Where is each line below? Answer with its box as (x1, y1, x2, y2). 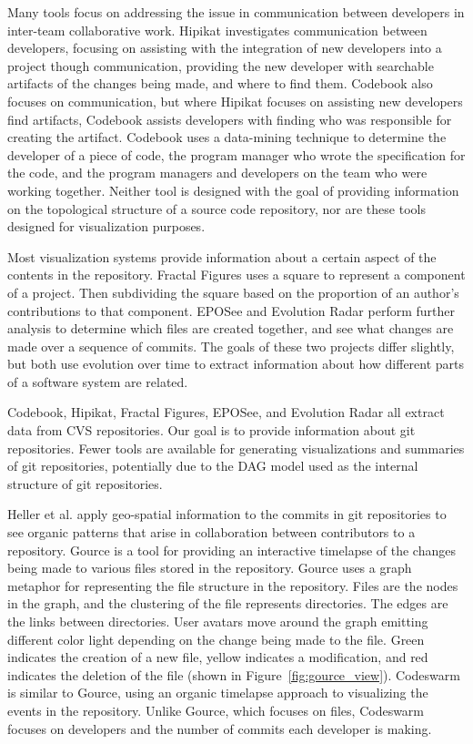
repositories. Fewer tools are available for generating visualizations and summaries (7, 438, 465, 457)
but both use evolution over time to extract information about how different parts (7, 354, 465, 373)
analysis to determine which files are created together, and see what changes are (7, 319, 454, 338)
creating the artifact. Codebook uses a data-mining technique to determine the (7, 127, 447, 147)
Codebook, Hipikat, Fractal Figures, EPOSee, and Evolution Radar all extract (7, 403, 445, 422)
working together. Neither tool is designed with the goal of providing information (7, 180, 459, 199)
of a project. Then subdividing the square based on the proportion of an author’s (7, 282, 459, 301)
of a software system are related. (7, 372, 188, 391)
